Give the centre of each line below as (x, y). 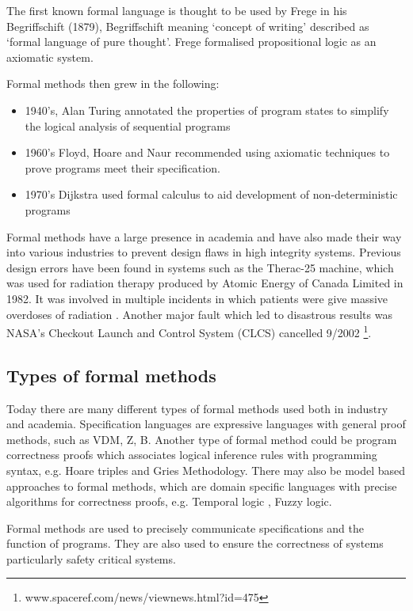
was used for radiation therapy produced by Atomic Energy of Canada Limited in (205, 283)
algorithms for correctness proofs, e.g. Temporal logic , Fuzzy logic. (169, 501)
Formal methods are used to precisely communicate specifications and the (185, 528)
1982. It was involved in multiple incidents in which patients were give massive (197, 298)
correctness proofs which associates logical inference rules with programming (192, 455)
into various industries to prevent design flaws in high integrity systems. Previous (204, 252)
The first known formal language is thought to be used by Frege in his (177, 10)
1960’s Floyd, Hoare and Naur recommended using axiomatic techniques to (207, 152)
